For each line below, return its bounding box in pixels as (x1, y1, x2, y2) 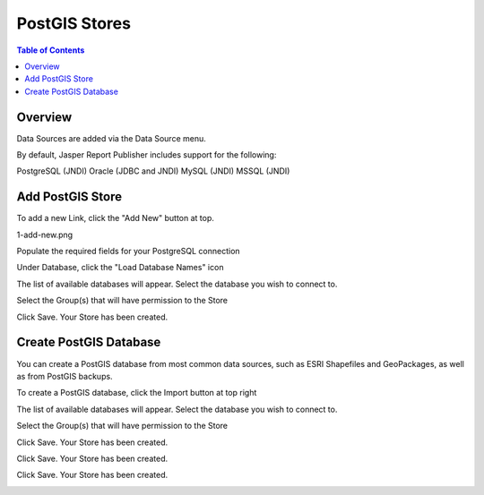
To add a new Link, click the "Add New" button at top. (16, 213, 215, 224)
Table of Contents (16, 45, 85, 55)
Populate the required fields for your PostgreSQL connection (16, 246, 241, 257)
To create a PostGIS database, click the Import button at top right (16, 388, 257, 398)
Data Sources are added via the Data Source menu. (16, 132, 206, 143)
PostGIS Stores (16, 13, 132, 33)
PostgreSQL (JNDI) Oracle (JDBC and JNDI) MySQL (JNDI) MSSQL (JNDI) (16, 166, 290, 176)
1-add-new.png (16, 229, 73, 240)
